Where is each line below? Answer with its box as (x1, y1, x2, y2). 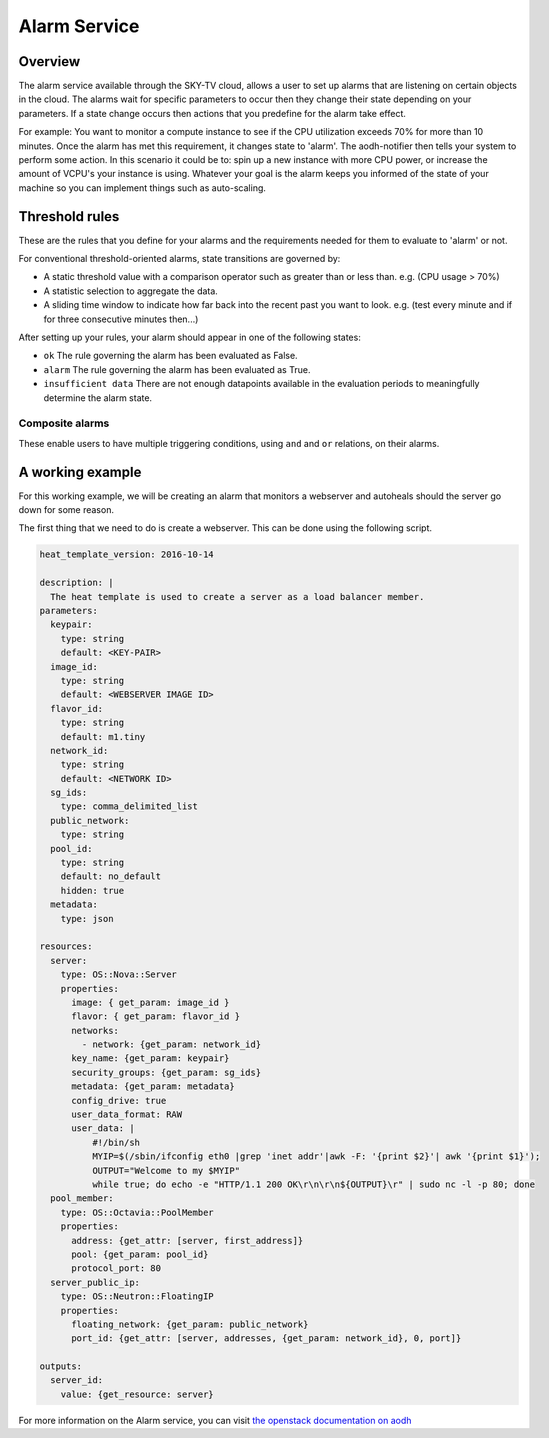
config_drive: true (71, 1095, 167, 1106)
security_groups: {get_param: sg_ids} (71, 1066, 262, 1078)
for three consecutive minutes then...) (43, 313, 199, 325)
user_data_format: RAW (71, 1109, 183, 1120)
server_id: (50, 1375, 104, 1386)
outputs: (39, 1361, 83, 1372)
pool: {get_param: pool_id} (71, 1248, 209, 1260)
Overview (18, 53, 81, 70)
